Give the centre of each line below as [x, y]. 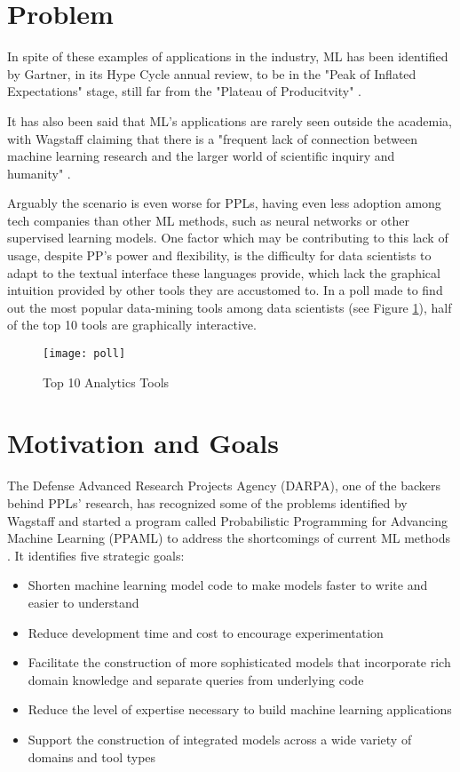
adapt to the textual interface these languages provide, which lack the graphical [224, 272]
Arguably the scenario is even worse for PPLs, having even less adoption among [224, 203]
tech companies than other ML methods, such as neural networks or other [209, 220]
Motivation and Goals [143, 443]
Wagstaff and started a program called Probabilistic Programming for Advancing [227, 520]
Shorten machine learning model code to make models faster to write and [228, 585]
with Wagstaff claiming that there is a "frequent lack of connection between [212, 138]
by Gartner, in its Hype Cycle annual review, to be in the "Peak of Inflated [212, 73]
